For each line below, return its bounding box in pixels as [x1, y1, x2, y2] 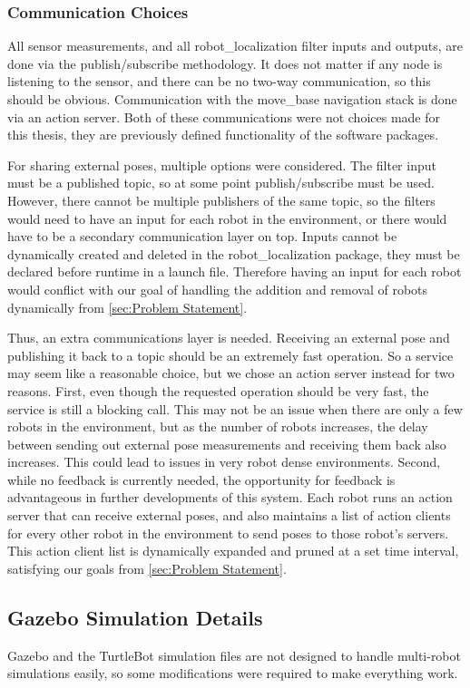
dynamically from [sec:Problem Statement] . [7, 297, 248, 316]
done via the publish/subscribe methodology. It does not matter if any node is [7, 53, 443, 73]
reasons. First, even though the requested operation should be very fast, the [7, 381, 429, 400]
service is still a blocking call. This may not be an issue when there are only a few [7, 399, 463, 418]
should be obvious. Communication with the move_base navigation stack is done [7, 90, 457, 108]
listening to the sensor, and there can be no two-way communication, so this [7, 72, 431, 91]
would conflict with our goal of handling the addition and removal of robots [7, 279, 428, 298]
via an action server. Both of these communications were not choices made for [7, 107, 440, 126]
